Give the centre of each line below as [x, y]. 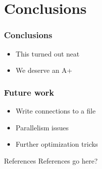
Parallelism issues [42, 127]
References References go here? [51, 160]
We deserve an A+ [44, 70]
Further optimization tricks [57, 144]
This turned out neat [48, 53]
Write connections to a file [55, 111]
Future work [29, 92]
